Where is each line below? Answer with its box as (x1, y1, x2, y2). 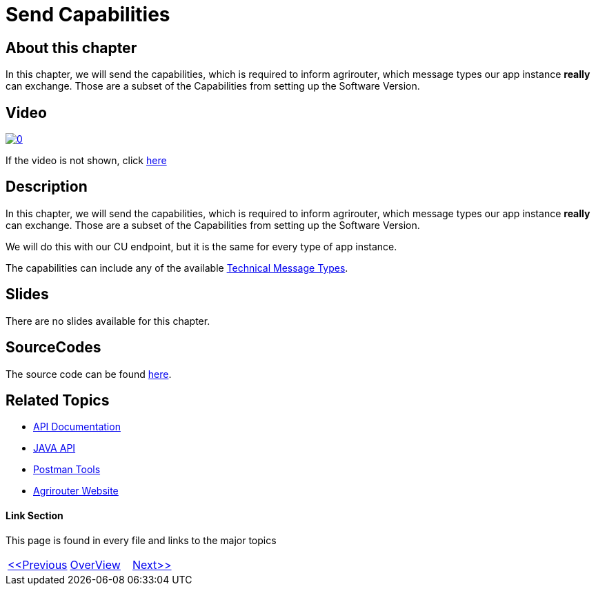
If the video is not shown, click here (6, 154, 167, 167)
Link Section (6, 510, 63, 521)
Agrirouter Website (33, 485, 119, 497)
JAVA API (33, 442, 76, 454)
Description (6, 178, 88, 196)
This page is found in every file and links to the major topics (6, 534, 277, 546)
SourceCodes (6, 339, 101, 357)
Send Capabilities (6, 3, 170, 26)
